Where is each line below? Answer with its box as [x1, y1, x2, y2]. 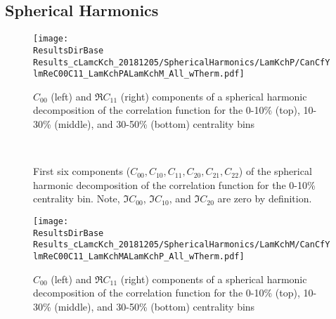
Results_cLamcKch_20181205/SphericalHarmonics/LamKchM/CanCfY [33, 240, 330, 250]
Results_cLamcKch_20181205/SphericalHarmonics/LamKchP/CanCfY [33, 57, 330, 67]
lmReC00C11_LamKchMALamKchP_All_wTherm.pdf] [33, 251, 245, 261]
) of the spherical [238, 164, 312, 178]
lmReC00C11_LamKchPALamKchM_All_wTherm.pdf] [33, 69, 245, 79]
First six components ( [33, 164, 131, 178]
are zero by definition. [217, 191, 312, 206]
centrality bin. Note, [33, 191, 120, 206]
